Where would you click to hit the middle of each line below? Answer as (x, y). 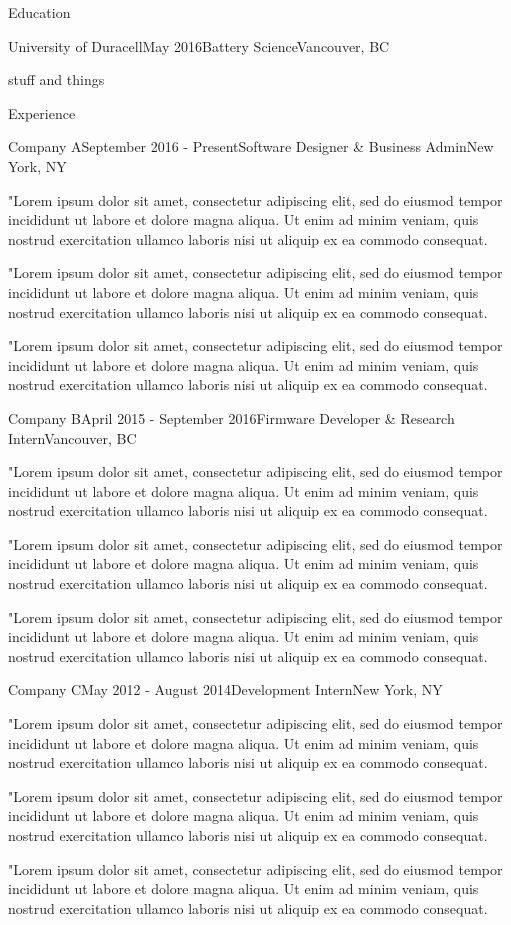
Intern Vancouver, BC (72, 437)
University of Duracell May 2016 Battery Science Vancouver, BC (199, 45)
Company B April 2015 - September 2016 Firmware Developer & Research (231, 417)
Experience (42, 112)
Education (39, 12)
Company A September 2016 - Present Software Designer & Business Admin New (251, 146)
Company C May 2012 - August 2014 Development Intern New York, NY (225, 689)
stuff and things (56, 79)
